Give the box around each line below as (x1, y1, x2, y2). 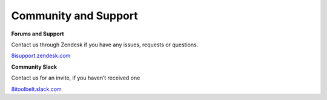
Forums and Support (11, 30, 64, 37)
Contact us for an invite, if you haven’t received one (11, 74, 140, 81)
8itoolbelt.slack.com (11, 85, 62, 93)
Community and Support (11, 9, 139, 22)
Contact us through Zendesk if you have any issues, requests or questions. (11, 41, 199, 48)
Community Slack (11, 63, 58, 70)
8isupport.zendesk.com (11, 52, 71, 60)
